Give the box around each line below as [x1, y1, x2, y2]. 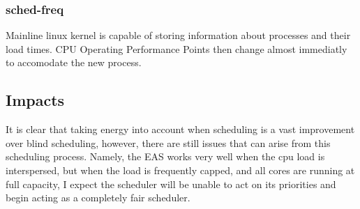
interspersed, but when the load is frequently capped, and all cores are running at [6, 162, 355, 177]
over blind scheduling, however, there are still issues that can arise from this [6, 135, 331, 150]
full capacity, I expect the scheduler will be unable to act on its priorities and [6, 176, 336, 191]
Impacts [6, 89, 65, 111]
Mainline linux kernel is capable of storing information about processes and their [6, 28, 351, 42]
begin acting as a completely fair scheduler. [6, 190, 190, 205]
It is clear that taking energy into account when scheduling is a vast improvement [6, 122, 355, 137]
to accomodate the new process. [6, 55, 142, 70]
